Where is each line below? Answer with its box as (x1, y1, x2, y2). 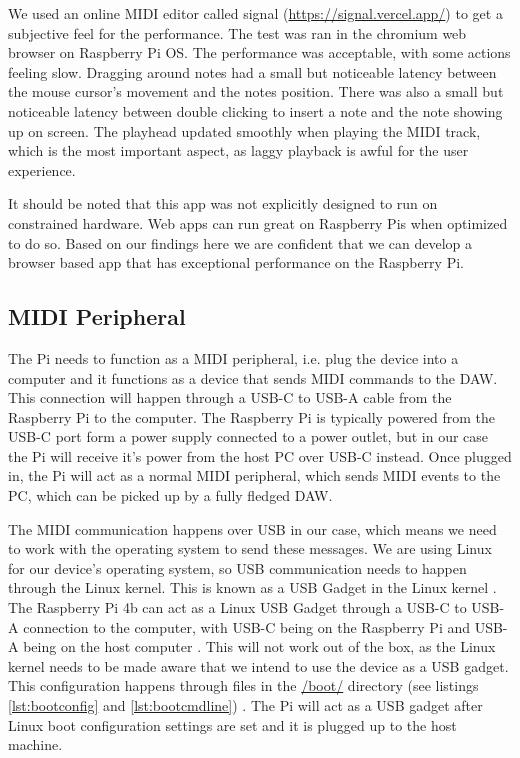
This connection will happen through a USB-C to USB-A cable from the (8, 387, 452, 408)
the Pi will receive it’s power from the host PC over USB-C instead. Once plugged (8, 445, 512, 466)
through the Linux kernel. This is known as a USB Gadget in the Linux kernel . (8, 577, 497, 598)
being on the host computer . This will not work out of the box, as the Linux (23, 636, 496, 657)
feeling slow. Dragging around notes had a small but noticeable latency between (8, 61, 497, 82)
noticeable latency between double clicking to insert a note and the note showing (8, 100, 503, 121)
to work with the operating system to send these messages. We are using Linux (8, 538, 492, 559)
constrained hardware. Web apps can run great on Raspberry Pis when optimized (8, 212, 508, 233)
